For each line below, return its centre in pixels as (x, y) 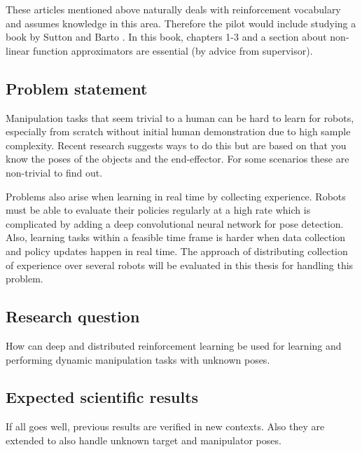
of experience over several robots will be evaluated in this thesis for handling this (180, 265)
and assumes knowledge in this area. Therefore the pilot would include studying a (181, 23)
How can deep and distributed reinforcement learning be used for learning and (174, 345)
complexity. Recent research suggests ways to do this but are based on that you (176, 145)
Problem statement (77, 88)
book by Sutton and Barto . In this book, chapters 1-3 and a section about (166, 37)
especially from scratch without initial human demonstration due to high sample (178, 131)
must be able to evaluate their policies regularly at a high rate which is (158, 210)
